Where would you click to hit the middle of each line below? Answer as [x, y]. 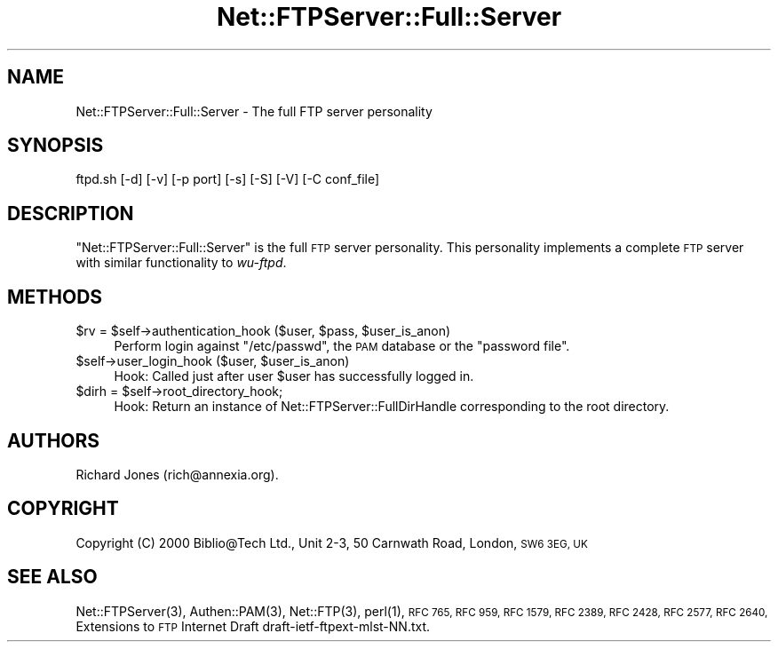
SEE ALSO [52, 577]
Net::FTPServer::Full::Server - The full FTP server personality [254, 111]
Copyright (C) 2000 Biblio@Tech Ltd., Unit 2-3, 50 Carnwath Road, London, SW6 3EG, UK [332, 542]
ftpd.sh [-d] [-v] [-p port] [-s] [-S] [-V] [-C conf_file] [228, 179]
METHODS [55, 297]
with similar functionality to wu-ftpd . [181, 263]
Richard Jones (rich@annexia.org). [177, 474]
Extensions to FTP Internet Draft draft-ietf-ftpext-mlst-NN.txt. [253, 626]
